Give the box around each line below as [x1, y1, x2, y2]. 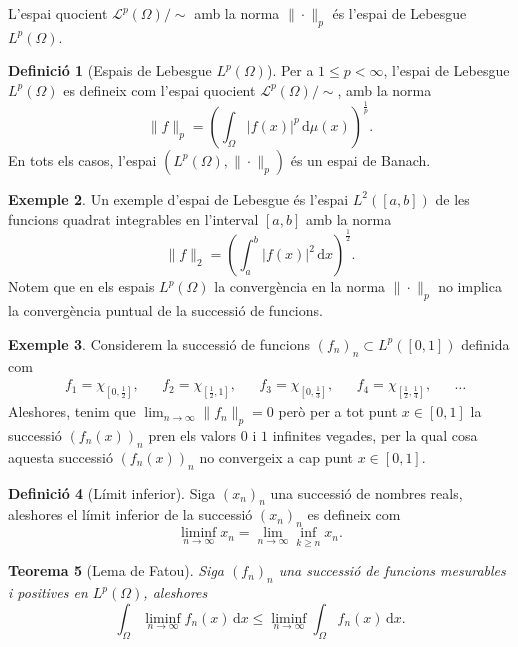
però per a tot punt [278, 401, 398, 422]
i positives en [8, 582, 88, 603]
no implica [438, 276, 502, 297]
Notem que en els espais [8, 276, 155, 297]
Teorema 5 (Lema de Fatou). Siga [8, 560, 224, 581]
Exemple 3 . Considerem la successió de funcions [8, 333, 310, 354]
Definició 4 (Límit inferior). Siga [8, 482, 216, 503]
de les [435, 188, 470, 209]
